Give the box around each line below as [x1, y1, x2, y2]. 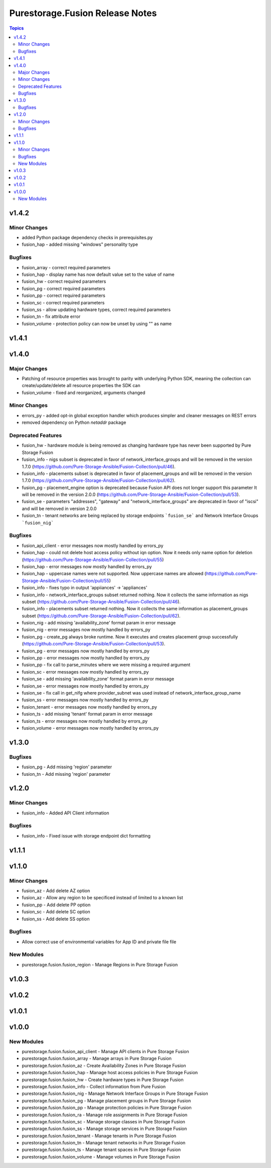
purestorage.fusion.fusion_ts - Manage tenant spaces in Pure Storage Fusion [22, 1146, 181, 1153]
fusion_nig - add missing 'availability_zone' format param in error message [22, 620, 176, 626]
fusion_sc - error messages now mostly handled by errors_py [22, 669, 149, 675]
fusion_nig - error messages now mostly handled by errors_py [22, 627, 151, 633]
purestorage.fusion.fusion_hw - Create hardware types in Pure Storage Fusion [22, 1076, 184, 1083]
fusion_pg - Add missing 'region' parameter [22, 764, 112, 770]
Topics [9, 25, 24, 31]
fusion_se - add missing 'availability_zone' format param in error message [22, 676, 174, 682]
